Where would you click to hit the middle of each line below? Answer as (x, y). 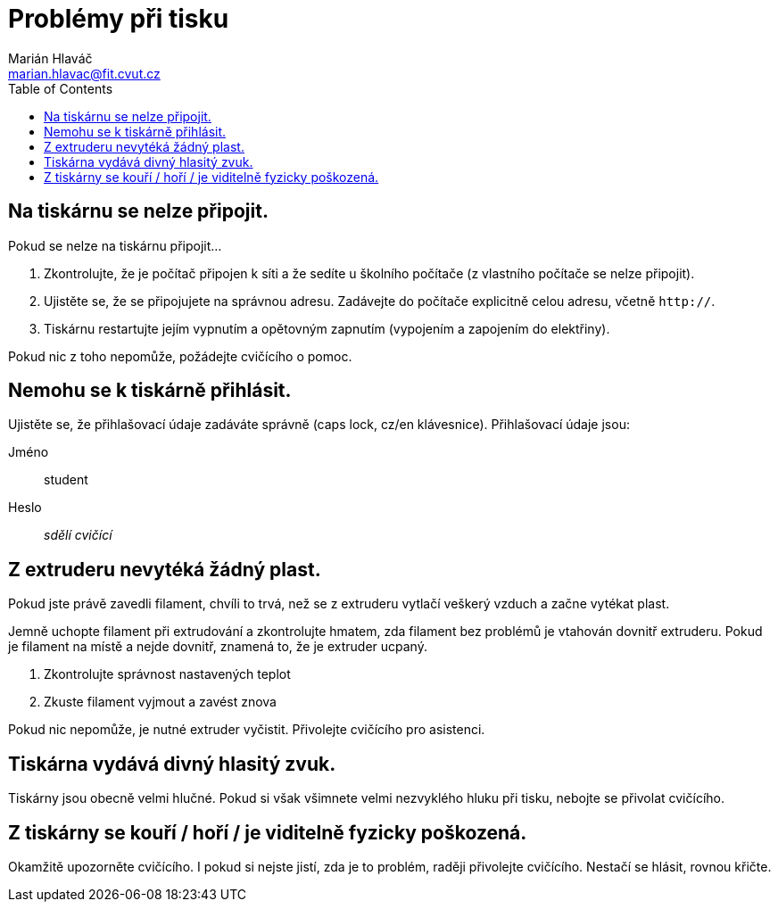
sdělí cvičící (78, 535)
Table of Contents (61, 88)
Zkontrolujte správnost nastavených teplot (167, 674)
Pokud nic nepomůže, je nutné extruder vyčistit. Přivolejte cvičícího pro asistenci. (247, 730)
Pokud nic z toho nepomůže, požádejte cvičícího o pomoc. (180, 356)
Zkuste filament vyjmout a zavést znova (160, 702)
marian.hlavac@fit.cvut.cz (84, 73)
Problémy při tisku (119, 19)
